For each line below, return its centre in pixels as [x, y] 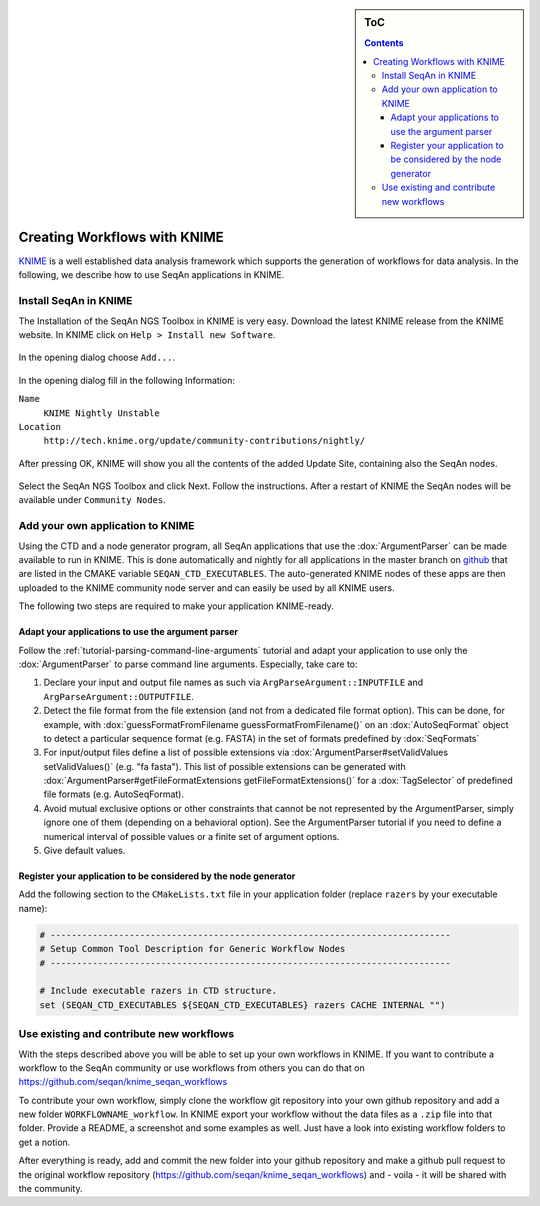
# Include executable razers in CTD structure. [158, 991]
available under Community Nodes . [92, 500]
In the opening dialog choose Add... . [96, 357]
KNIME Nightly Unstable [101, 413]
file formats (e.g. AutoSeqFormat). [114, 794]
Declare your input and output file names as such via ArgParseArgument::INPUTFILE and [233, 682]
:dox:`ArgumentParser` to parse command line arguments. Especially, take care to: [188, 664]
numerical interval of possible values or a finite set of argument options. [191, 836]
